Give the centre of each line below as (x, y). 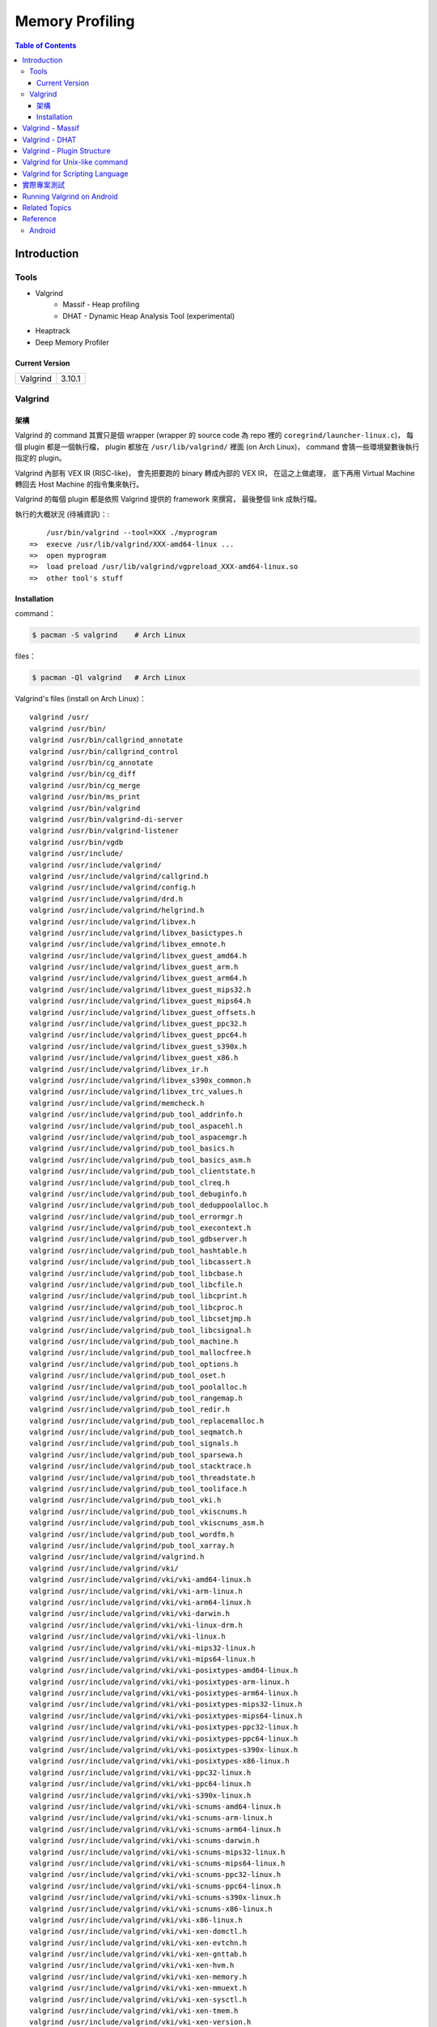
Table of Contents (46, 45)
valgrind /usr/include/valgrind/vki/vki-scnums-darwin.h (145, 1841)
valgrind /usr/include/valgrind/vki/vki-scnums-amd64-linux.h (155, 1806)
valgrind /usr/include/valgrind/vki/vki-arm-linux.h (136, 1591)
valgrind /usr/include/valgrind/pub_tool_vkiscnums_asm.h (147, 1523)
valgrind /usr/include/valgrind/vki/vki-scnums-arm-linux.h (151, 1818)
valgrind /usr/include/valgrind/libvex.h (112, 921)
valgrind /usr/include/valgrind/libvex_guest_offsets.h (142, 1012)
